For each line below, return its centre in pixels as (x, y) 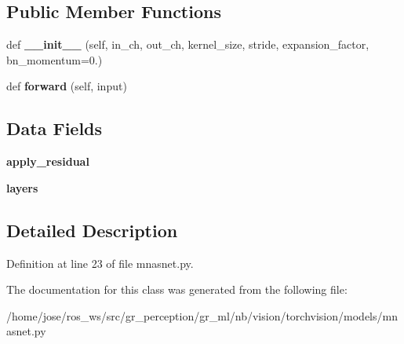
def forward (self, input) (67, 86)
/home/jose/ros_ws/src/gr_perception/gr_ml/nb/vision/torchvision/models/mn (202, 315)
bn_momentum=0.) (55, 59)
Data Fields (55, 128)
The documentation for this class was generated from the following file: (177, 289)
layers (22, 187)
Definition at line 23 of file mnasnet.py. (100, 263)
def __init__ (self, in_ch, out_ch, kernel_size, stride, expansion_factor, (188, 44)
